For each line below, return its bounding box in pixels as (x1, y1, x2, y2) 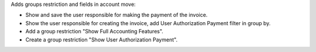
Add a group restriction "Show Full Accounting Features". (25, 28, 164, 35)
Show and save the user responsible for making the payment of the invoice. (25, 12, 208, 19)
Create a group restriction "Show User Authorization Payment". (25, 36, 178, 43)
